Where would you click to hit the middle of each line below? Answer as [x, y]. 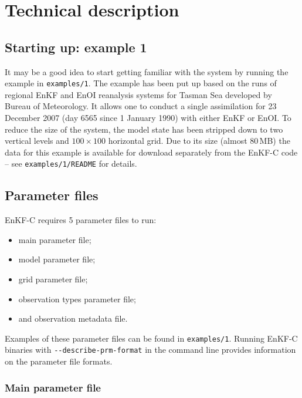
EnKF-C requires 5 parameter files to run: [81, 220]
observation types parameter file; [77, 298]
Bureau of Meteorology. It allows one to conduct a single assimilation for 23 [141, 106]
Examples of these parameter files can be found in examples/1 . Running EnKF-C [151, 338]
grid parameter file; [53, 279]
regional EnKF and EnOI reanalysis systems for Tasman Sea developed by [138, 94]
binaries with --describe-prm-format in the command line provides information [150, 350]
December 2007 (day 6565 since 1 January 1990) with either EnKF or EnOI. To [148, 118]
